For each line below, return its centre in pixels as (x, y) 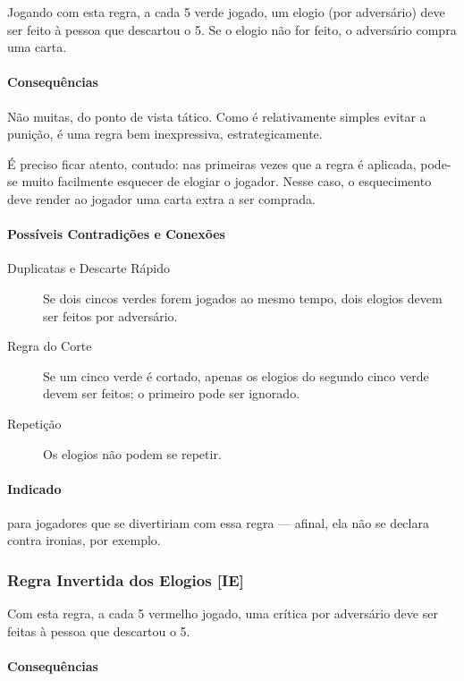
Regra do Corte (50, 346)
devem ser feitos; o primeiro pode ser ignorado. (172, 393)
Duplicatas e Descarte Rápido (89, 268)
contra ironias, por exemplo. (84, 540)
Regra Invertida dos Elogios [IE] (126, 580)
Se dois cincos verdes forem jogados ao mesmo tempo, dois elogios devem (243, 298)
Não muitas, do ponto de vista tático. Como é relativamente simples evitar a (217, 116)
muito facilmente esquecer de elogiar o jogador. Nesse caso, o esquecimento (227, 181)
